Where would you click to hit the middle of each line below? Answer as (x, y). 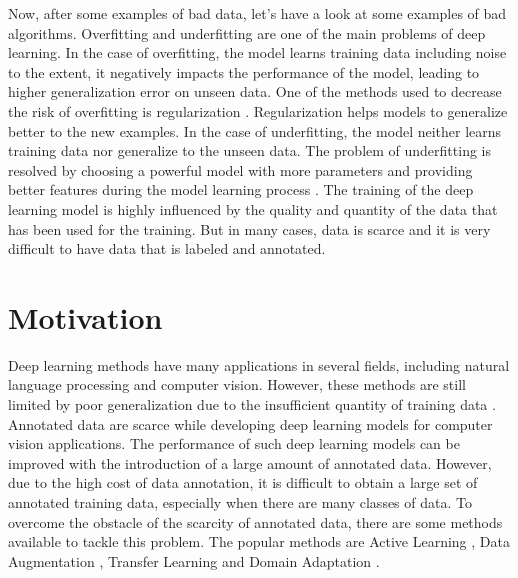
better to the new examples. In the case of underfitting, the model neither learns (255, 130)
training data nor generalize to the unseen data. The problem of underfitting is (249, 150)
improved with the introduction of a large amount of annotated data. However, (250, 462)
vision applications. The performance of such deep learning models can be (234, 443)
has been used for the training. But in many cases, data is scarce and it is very (249, 228)
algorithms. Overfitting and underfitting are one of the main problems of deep (247, 32)
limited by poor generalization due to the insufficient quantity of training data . (252, 404)
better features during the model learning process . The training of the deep (241, 189)
